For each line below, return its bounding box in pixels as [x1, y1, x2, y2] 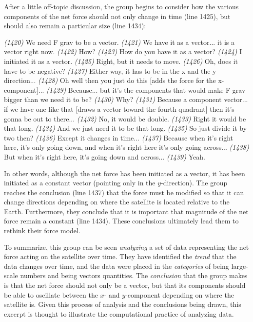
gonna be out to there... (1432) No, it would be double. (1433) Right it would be [4, 113, 246, 123]
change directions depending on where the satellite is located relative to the [4, 197, 230, 207]
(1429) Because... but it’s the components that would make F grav [46, 84, 246, 95]
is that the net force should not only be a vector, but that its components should [4, 280, 246, 290]
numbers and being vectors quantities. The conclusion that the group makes [20, 270, 248, 281]
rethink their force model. [4, 225, 80, 236]
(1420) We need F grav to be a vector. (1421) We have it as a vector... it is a [4, 37, 234, 47]
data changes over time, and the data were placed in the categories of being [4, 261, 229, 271]
